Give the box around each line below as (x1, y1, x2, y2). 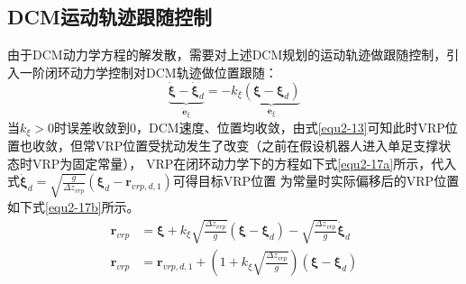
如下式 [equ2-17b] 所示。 (7, 197, 140, 215)
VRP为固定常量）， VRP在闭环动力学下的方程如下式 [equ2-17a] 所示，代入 (32, 153, 457, 172)
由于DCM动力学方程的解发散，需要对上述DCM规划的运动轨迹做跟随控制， (7, 45, 447, 64)
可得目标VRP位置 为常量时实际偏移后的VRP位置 (172, 171, 460, 190)
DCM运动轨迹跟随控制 (7, 3, 212, 31)
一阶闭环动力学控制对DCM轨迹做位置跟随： (19, 62, 278, 81)
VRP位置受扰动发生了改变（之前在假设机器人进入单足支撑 (95, 136, 439, 155)
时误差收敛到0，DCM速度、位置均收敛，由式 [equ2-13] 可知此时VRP (54, 117, 445, 136)
